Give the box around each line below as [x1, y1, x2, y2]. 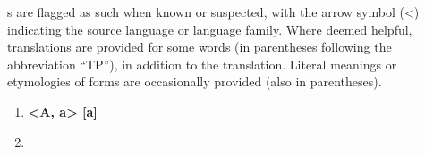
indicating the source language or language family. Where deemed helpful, [7, 20, 412, 38]
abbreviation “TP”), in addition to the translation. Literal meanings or [7, 54, 397, 73]
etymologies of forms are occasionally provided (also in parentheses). [7, 72, 382, 91]
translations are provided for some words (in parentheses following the [7, 37, 392, 56]
